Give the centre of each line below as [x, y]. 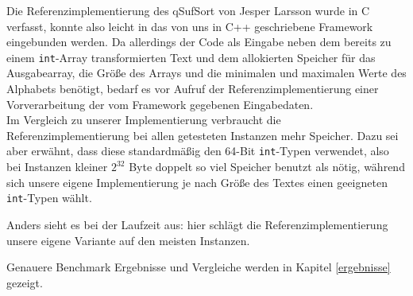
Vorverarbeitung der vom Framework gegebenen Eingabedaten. [160, 104]
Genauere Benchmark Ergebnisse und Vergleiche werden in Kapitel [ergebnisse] [199, 267]
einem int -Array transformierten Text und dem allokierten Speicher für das [191, 57]
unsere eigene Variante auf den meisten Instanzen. [128, 240]
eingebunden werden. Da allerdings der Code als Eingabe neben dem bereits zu [199, 42]
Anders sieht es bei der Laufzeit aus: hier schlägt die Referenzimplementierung [197, 224]
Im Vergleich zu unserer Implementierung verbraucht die [144, 120]
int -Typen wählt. [49, 198]
